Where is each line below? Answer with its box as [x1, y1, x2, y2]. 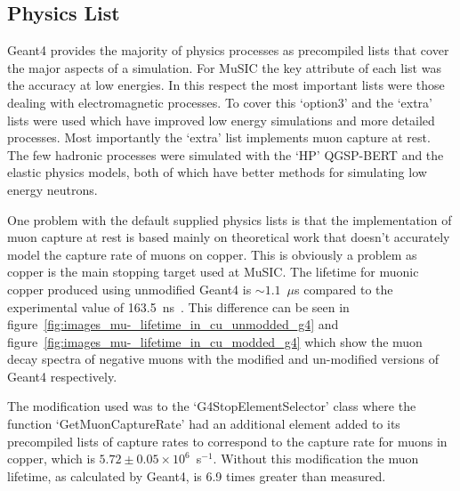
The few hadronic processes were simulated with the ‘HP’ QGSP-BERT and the [7, 145, 444, 164]
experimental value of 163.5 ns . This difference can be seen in [7, 297, 350, 316]
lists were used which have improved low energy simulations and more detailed [7, 110, 435, 129]
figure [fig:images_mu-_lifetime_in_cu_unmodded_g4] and [7, 315, 339, 334]
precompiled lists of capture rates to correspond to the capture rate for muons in [7, 431, 448, 450]
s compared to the [295, 279, 393, 298]
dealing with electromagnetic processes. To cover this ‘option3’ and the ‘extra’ [7, 93, 433, 111]
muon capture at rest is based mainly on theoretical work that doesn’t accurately [7, 228, 450, 246]
